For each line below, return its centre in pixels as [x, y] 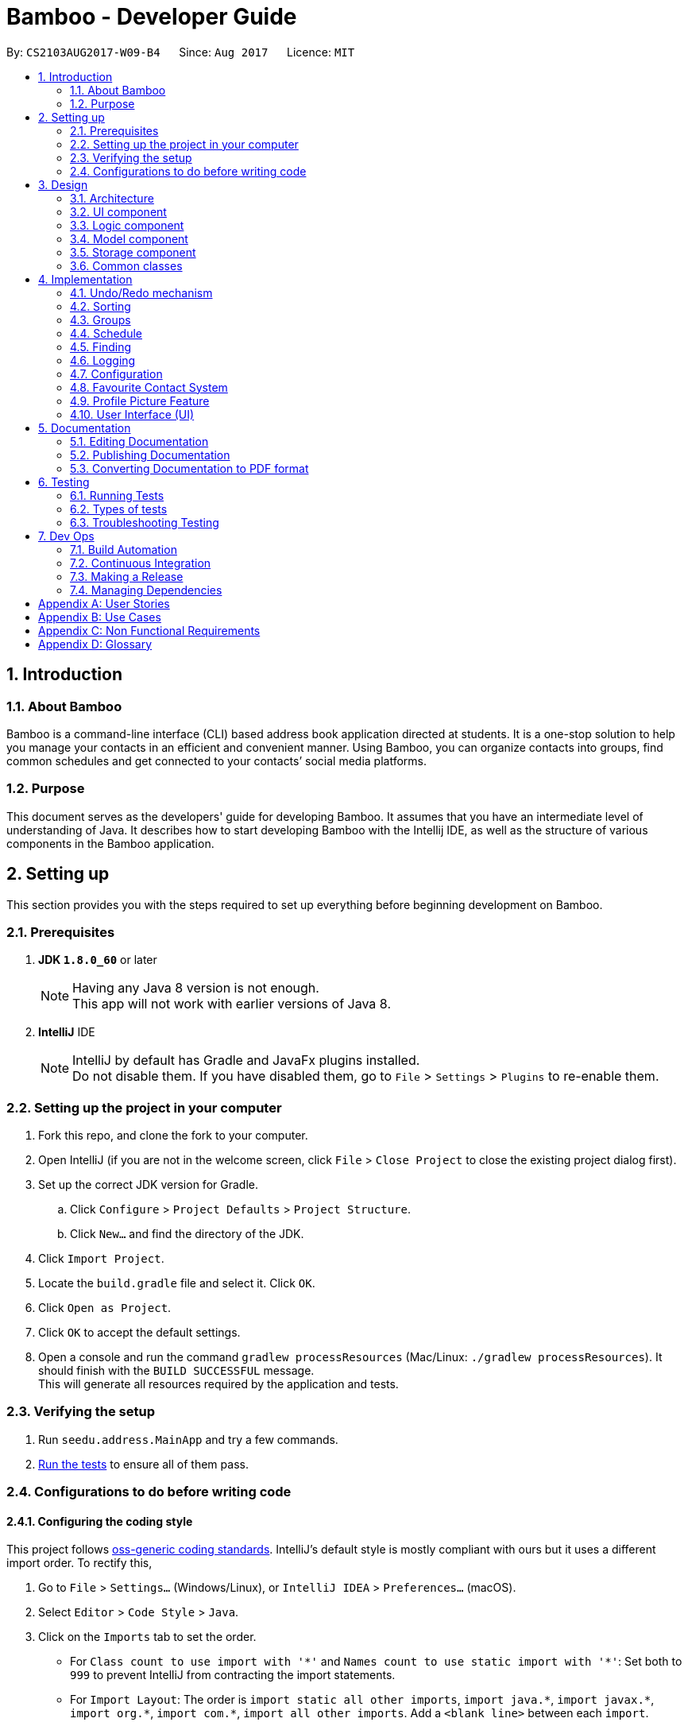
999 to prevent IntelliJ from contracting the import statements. [233, 1675]
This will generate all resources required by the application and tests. [218, 1384]
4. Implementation [85, 279]
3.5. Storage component [133, 252]
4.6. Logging [103, 360]
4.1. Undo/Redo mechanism [141, 292]
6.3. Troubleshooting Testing [145, 522]
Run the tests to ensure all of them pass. [143, 1464]
